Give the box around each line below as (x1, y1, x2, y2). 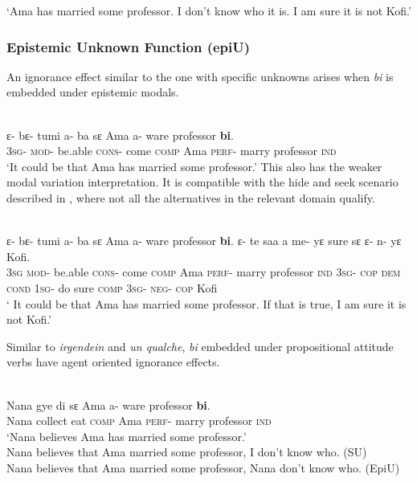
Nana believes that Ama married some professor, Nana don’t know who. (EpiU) (6, 459, 400, 476)
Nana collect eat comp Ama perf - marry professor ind (6, 412, 272, 429)
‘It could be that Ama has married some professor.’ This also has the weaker (6, 157, 382, 174)
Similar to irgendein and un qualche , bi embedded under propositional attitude (6, 337, 394, 354)
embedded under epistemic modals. (6, 84, 179, 100)
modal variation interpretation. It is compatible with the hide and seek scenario (6, 174, 399, 190)
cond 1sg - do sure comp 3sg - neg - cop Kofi (6, 279, 218, 296)
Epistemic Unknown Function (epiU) (6, 36, 251, 56)
